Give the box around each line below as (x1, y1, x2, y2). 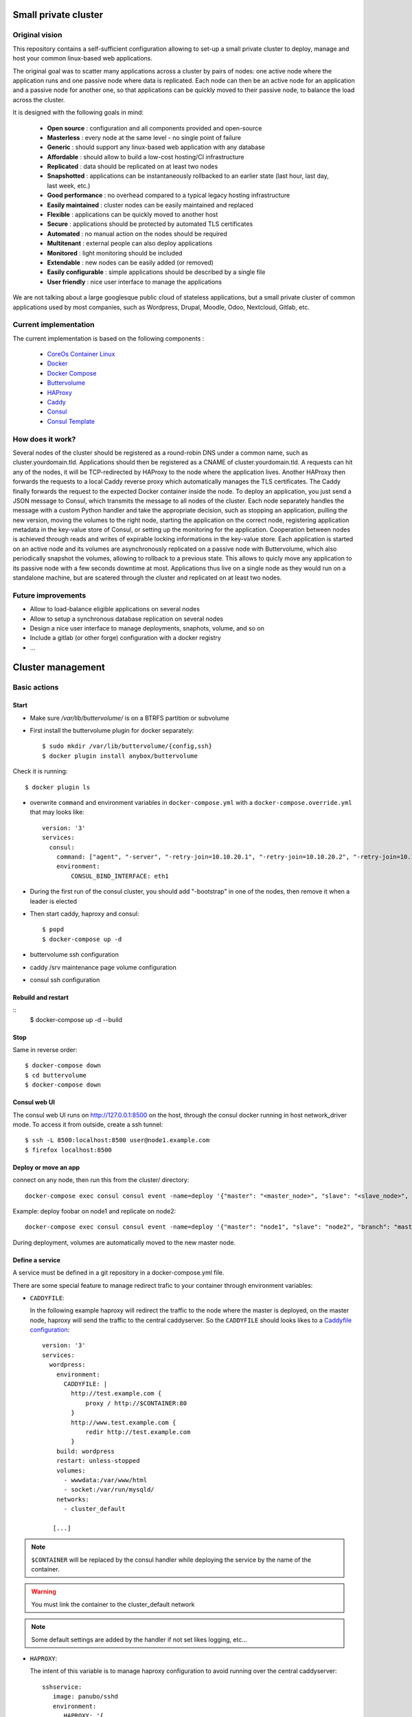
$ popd (42, 926, 65, 933)
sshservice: (42, 1683, 82, 1691)
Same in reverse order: (12, 1046, 78, 1054)
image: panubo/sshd (52, 1693, 119, 1701)
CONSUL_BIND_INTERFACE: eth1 (71, 872, 170, 880)
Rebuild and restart (12, 993, 69, 1001)
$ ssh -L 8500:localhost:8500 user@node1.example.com (25, 1137, 209, 1144)
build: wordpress (56, 1447, 115, 1455)
